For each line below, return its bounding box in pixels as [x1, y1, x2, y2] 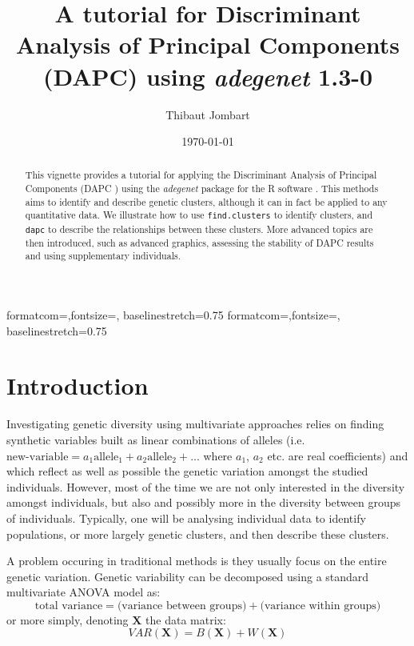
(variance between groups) [117, 600, 247, 612]
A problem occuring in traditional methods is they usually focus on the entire [6, 552, 387, 569]
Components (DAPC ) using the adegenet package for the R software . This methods [25, 182, 379, 195]
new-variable [6, 451, 69, 463]
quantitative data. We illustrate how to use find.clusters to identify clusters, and [25, 208, 373, 222]
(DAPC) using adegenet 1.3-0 [42, 59, 373, 93]
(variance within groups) [260, 600, 381, 612]
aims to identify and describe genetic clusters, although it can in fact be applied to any [25, 195, 388, 208]
